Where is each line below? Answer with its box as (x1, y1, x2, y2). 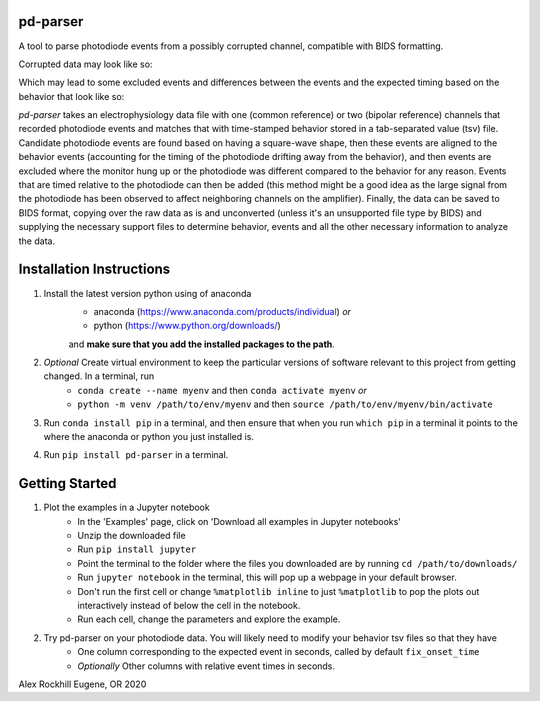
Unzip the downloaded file (77, 530, 186, 542)
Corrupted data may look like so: (18, 58, 153, 70)
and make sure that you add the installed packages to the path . (68, 338, 335, 350)
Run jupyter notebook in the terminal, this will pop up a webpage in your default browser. (77, 571, 457, 584)
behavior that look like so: (18, 90, 125, 102)
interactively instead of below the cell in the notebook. (77, 600, 301, 612)
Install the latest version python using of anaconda (43, 287, 252, 299)
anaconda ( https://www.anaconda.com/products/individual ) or (93, 305, 352, 317)
